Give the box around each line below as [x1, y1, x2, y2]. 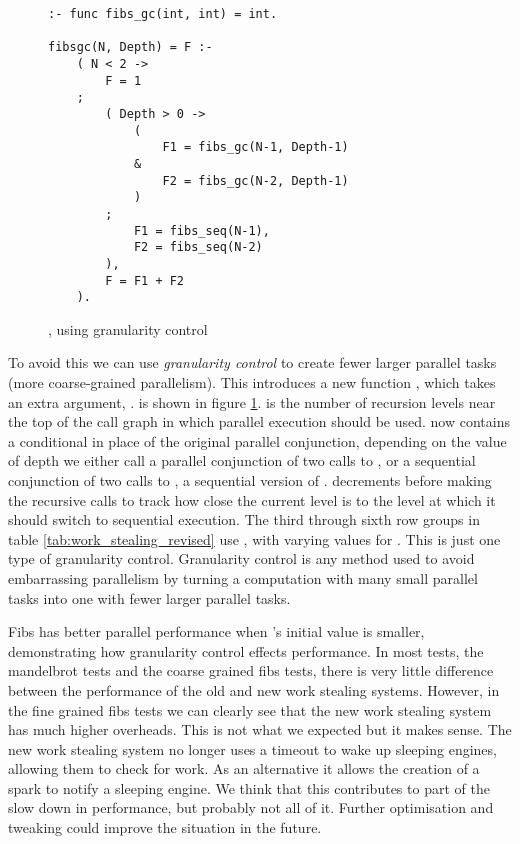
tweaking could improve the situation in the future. [8, 817, 322, 838]
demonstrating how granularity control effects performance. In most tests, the [8, 640, 484, 661]
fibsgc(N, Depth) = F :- [48, 40, 213, 55]
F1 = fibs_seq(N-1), [133, 223, 270, 238]
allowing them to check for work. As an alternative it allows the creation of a [8, 758, 480, 779]
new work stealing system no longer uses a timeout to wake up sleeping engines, [8, 738, 497, 759]
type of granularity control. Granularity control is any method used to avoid [8, 548, 475, 569]
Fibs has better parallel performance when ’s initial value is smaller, [8, 621, 425, 642]
